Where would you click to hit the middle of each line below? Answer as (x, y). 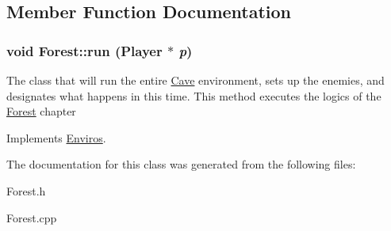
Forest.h (26, 190)
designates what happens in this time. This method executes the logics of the (194, 95)
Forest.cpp (32, 217)
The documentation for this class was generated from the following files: (181, 164)
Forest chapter (41, 111)
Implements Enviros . (56, 137)
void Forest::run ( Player (84, 50)
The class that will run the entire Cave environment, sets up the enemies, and (195, 80)
